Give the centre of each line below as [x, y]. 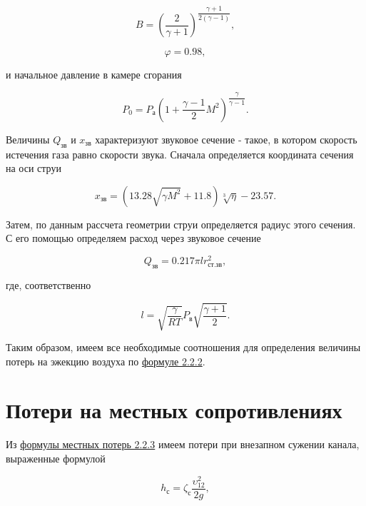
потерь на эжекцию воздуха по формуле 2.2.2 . [106, 361]
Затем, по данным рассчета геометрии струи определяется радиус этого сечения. [181, 224]
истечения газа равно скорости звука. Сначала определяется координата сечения [180, 154]
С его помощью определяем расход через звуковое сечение [133, 238]
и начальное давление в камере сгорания [94, 75]
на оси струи [34, 168]
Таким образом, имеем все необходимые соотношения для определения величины [183, 347]
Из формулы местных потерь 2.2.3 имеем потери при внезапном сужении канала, [183, 444]
